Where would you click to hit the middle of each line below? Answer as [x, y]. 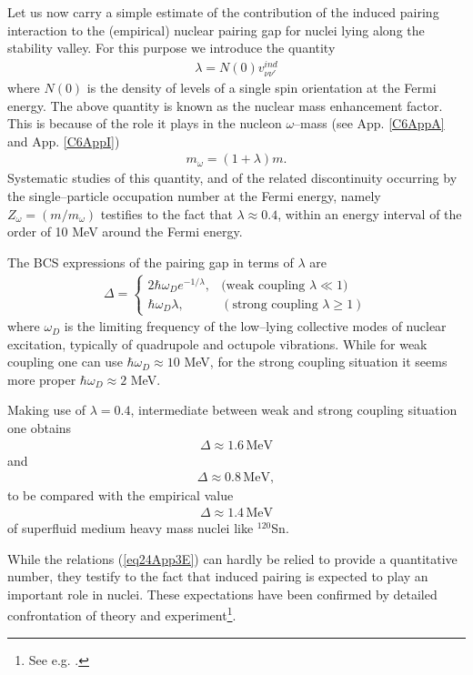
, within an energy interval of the [370, 213]
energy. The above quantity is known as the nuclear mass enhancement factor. [225, 105]
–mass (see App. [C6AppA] [369, 123]
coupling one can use [65, 362]
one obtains [40, 428]
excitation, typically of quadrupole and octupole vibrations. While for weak [217, 343]
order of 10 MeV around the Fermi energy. [125, 232]
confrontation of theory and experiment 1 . [122, 614]
